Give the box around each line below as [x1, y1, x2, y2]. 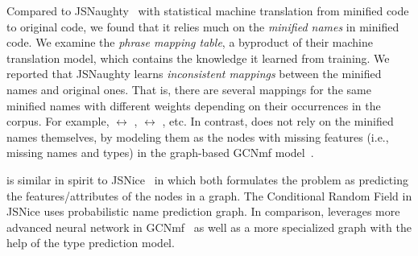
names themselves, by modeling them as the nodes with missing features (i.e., [6, 128, 389, 145]
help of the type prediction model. [6, 234, 175, 251]
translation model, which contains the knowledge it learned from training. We [6, 49, 390, 66]
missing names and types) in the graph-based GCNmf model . [6, 144, 314, 161]
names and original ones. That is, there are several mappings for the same [6, 81, 371, 97]
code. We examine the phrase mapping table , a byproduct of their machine [6, 34, 373, 51]
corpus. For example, [6, 113, 110, 130]
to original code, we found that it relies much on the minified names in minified [6, 18, 399, 35]
